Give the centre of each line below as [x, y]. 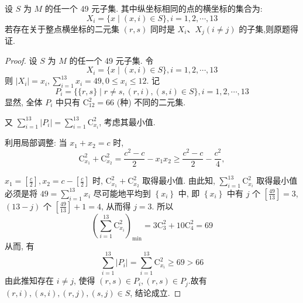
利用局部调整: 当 [36, 142]
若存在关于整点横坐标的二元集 [62, 28]
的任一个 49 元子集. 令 [111, 60]
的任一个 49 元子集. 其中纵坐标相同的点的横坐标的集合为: [154, 8]
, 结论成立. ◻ [156, 292]
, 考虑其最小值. [127, 121]
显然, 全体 [24, 102]
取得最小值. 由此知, [179, 180]
